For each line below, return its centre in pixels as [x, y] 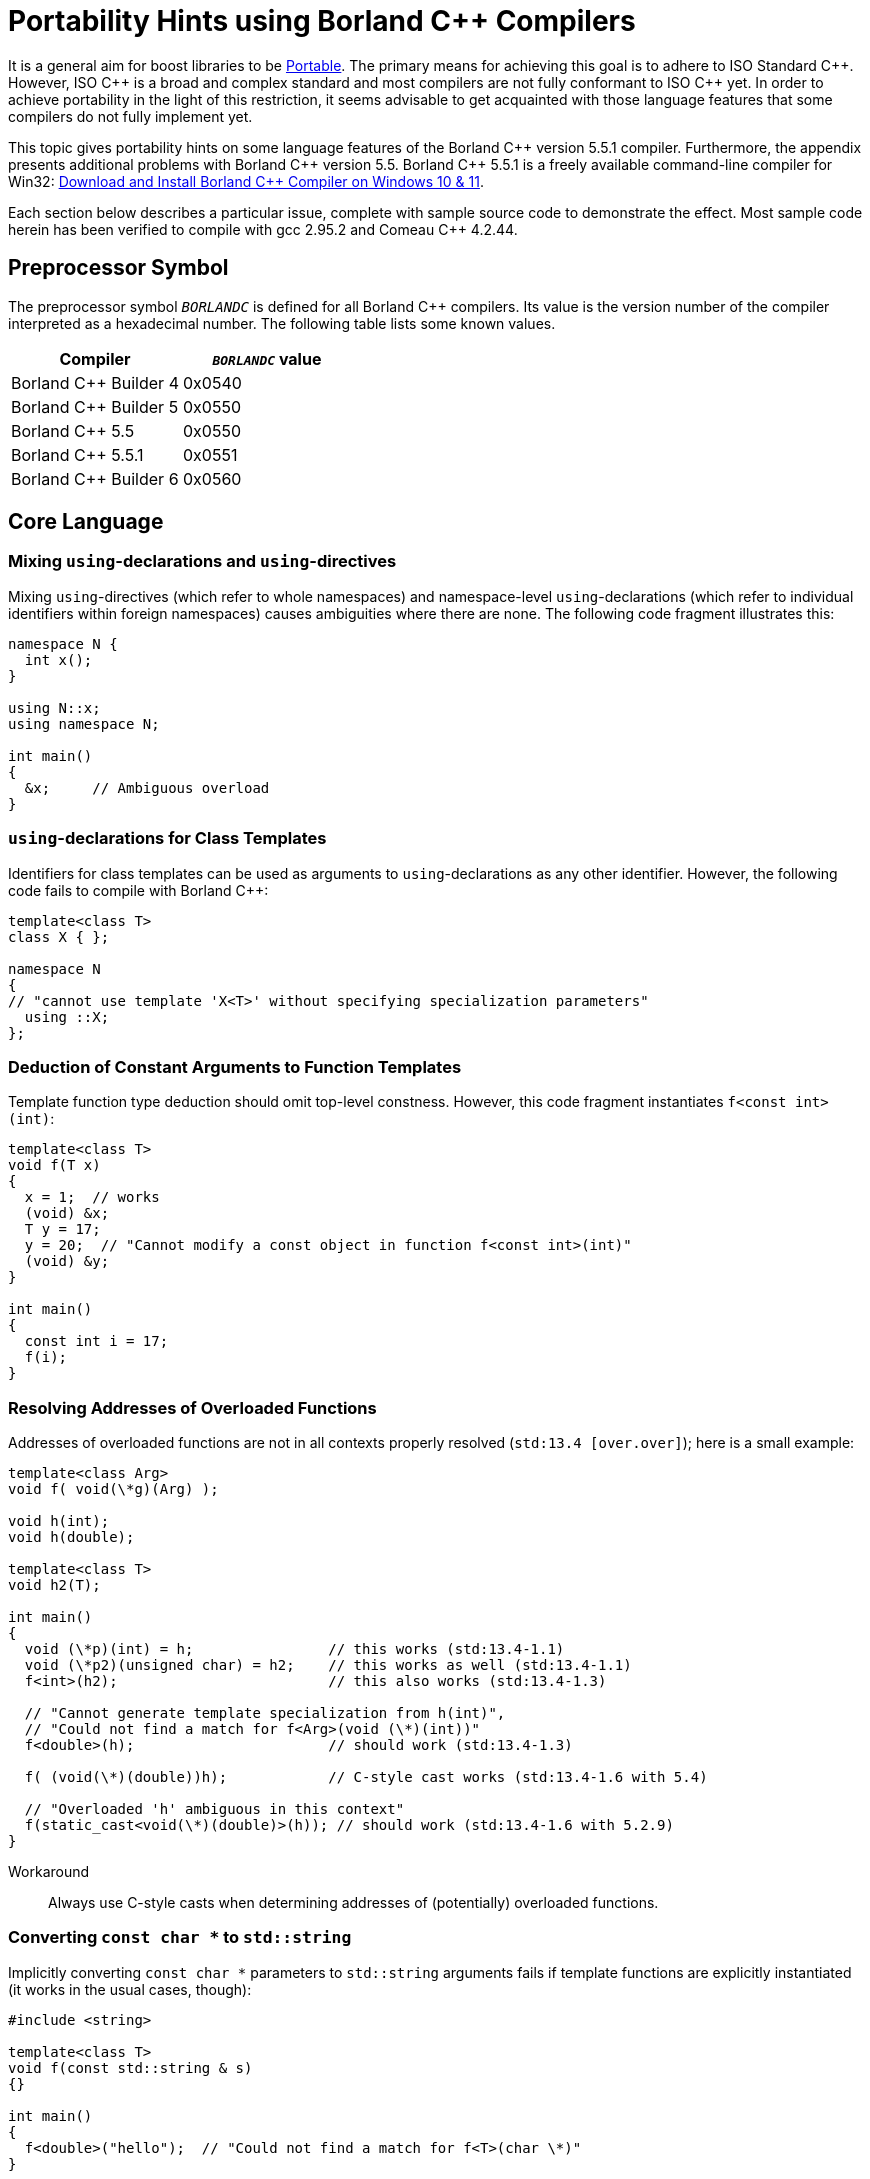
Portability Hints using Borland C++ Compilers [322, 21]
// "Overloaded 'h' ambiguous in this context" [214, 1809]
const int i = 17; [96, 1341]
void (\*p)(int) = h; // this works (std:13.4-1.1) [294, 1649]
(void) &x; [67, 1213]
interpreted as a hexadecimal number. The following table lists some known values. [282, 323]
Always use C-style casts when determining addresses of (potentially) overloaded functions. [353, 1903]
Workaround [49, 1872]
